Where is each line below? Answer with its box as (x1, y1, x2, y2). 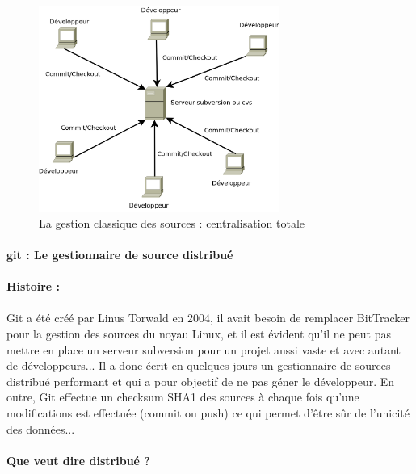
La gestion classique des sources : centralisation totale (39, 214, 305, 231)
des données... (6, 420, 75, 437)
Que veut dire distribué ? (6, 451, 150, 468)
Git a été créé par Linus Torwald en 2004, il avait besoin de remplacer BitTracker (6, 309, 410, 326)
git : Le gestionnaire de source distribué (6, 245, 233, 262)
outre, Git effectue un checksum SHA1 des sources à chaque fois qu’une (6, 388, 359, 405)
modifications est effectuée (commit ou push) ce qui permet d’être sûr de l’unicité (6, 404, 410, 421)
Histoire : (6, 278, 61, 295)
